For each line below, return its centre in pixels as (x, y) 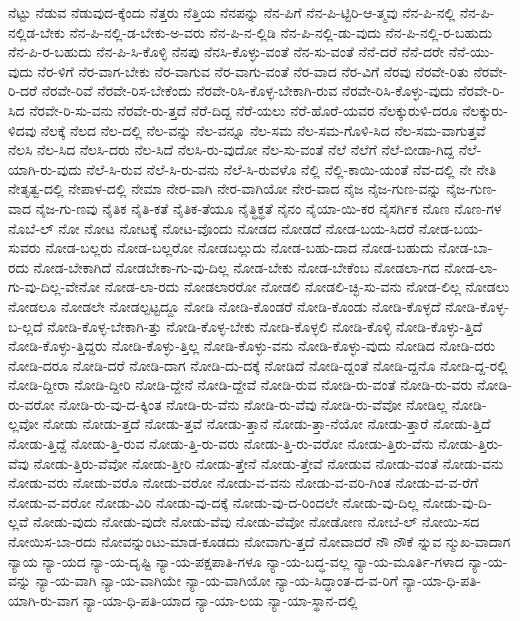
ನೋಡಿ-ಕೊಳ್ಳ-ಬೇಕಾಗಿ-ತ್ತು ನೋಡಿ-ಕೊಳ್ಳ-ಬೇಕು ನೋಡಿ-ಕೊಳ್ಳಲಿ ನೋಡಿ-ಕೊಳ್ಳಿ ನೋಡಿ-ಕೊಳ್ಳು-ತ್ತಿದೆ (265, 325)
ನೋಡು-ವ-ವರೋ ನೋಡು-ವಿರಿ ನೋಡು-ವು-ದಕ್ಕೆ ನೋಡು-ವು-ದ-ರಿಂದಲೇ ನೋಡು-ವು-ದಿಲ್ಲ (213, 501)
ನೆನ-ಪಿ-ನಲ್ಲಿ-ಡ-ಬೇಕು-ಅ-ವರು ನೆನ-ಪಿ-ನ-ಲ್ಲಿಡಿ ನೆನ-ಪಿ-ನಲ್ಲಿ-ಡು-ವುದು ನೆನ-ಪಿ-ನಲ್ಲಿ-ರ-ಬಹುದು (281, 31)
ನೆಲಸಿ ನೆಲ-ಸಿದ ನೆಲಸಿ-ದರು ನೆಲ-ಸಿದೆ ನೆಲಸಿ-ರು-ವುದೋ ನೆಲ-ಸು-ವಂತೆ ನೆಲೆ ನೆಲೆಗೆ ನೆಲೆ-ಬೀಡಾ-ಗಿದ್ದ (231, 149)
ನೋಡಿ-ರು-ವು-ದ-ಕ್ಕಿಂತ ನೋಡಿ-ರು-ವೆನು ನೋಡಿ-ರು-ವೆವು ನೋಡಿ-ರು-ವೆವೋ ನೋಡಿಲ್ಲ (253, 403)
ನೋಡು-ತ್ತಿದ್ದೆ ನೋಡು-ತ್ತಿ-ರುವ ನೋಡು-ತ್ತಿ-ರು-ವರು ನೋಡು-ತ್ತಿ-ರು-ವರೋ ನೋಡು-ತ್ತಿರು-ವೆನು (221, 443)
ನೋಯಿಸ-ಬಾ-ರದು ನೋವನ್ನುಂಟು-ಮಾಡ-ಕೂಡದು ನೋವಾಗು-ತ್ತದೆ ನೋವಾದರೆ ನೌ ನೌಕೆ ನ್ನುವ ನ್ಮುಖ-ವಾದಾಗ (259, 541)
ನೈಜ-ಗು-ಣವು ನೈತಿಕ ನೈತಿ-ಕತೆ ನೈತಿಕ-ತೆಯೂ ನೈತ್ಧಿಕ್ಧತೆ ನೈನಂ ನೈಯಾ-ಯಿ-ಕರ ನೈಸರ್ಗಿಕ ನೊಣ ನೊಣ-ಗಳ (268, 207)
